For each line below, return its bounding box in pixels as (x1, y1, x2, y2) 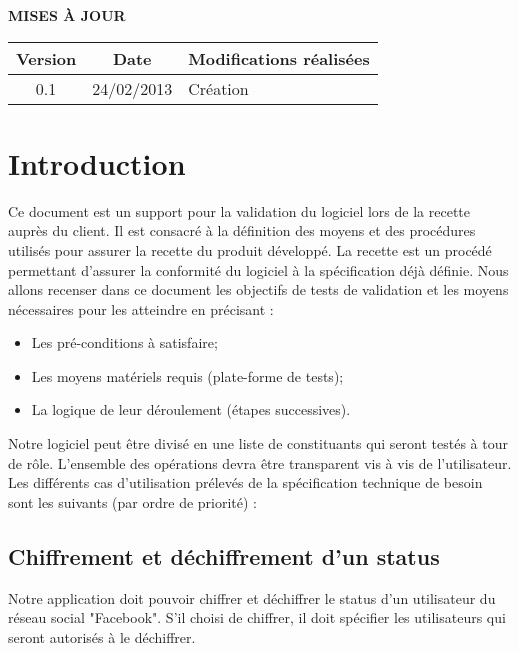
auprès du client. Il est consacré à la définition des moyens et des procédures (8, 220, 476, 241)
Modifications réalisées (188, 46, 370, 70)
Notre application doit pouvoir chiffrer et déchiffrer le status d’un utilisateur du (8, 587, 496, 608)
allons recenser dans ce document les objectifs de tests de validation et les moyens (8, 279, 509, 300)
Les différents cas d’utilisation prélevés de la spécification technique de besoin (8, 472, 483, 493)
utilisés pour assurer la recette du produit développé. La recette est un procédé (8, 239, 492, 260)
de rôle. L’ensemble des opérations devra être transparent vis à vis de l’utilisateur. (8, 452, 512, 473)
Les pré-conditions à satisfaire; (31, 332, 218, 353)
